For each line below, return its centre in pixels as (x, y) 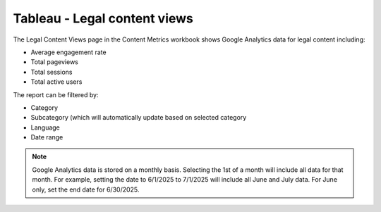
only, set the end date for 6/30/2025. (86, 189)
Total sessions (52, 72)
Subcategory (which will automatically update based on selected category (139, 118)
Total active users (56, 82)
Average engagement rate (68, 52)
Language (45, 127)
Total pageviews (55, 62)
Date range (47, 137)
